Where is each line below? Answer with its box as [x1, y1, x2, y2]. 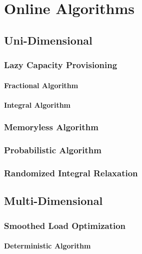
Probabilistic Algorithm [4, 144, 101, 156]
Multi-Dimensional [4, 193, 103, 208]
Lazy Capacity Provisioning [4, 59, 117, 71]
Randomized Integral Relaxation [4, 166, 138, 179]
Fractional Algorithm [4, 80, 78, 90]
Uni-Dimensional [4, 32, 92, 48]
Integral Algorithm [4, 99, 71, 110]
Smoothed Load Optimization [4, 219, 126, 231]
